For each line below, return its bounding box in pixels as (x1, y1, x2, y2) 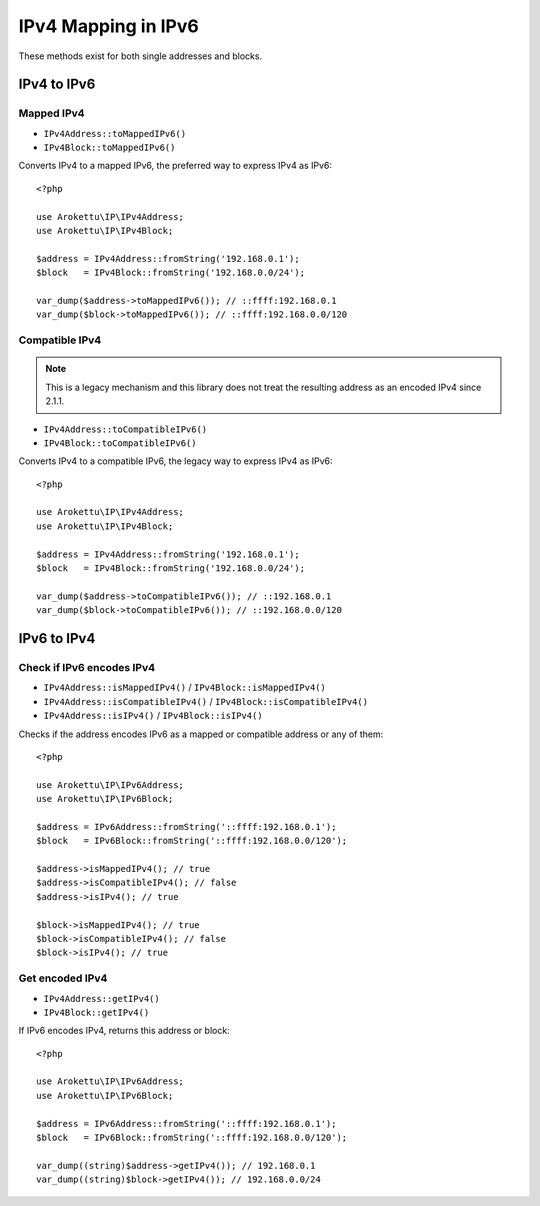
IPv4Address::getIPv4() (43, 993, 160, 1004)
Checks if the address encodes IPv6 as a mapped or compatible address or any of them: (18, 728, 384, 740)
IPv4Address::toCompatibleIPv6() (43, 423, 208, 435)
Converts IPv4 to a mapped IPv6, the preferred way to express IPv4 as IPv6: (18, 160, 333, 172)
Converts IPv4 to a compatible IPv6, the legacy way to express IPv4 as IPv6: (18, 455, 334, 467)
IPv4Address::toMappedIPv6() (43, 128, 187, 139)
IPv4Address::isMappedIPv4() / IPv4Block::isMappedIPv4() (43, 681, 327, 694)
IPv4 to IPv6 (18, 76, 96, 93)
